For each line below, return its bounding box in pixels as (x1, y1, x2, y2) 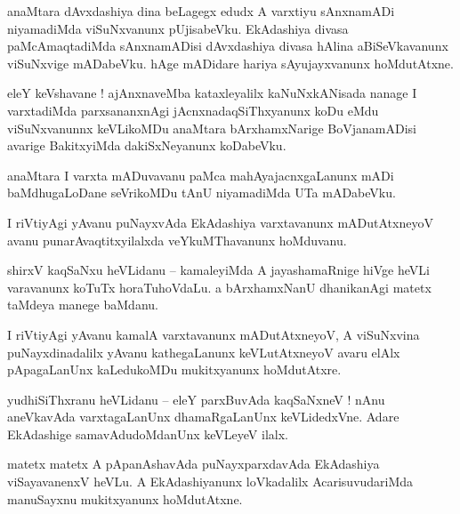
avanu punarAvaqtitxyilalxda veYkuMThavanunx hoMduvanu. (7, 230, 347, 249)
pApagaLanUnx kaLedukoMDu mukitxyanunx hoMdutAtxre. (7, 360, 342, 379)
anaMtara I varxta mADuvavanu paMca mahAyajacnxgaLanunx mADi (7, 165, 394, 184)
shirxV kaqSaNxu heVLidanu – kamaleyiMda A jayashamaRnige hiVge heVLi (7, 261, 430, 279)
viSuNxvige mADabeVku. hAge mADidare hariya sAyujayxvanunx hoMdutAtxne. (7, 53, 454, 72)
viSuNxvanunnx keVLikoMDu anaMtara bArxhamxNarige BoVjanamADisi (7, 118, 416, 137)
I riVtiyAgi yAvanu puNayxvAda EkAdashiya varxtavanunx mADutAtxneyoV (7, 213, 433, 231)
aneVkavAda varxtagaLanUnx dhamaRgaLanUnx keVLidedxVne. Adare (7, 407, 399, 426)
